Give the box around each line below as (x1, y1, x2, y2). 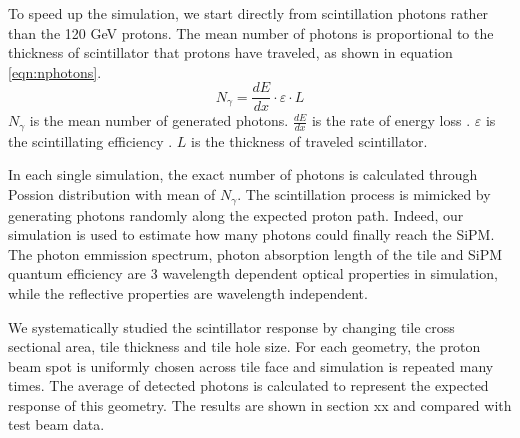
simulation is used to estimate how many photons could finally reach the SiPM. (8, 224, 495, 245)
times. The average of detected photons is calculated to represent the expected (8, 375, 489, 396)
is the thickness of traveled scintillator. (191, 130, 428, 151)
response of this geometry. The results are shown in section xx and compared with (8, 394, 512, 415)
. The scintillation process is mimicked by (237, 184, 491, 205)
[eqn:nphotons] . (8, 61, 102, 82)
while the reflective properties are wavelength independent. (8, 282, 368, 303)
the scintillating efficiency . (8, 130, 173, 151)
